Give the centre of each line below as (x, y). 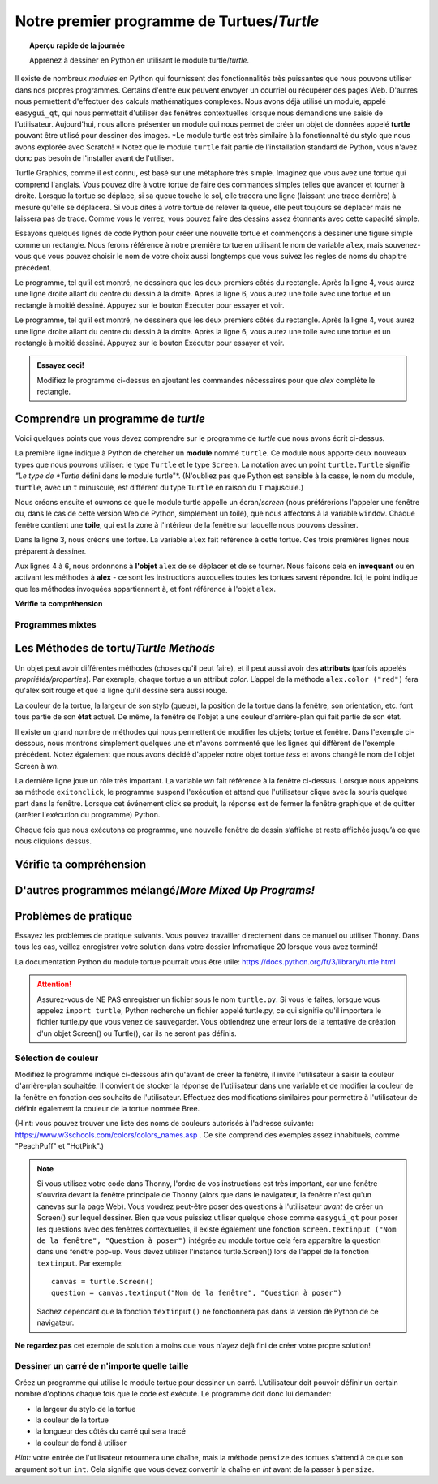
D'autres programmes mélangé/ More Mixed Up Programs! (165, 890)
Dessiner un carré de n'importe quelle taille (102, 1366)
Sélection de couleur (57, 1058)
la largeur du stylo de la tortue (86, 1409)
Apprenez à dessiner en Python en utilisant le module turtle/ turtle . (140, 60)
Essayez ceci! (60, 365)
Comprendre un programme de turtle (110, 418)
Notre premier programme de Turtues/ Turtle (167, 21)
